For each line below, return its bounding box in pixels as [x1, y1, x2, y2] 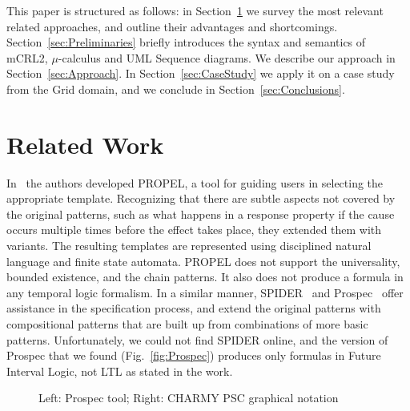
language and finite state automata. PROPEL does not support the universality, [6, 252, 400, 269]
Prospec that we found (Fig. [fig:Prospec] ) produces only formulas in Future [6, 347, 381, 364]
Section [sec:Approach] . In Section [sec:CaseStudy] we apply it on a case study [6, 65, 395, 82]
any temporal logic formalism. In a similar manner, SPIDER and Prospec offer [6, 284, 404, 300]
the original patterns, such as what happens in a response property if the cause [6, 205, 395, 222]
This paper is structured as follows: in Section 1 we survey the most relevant [6, 2, 384, 18]
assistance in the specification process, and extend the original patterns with [6, 300, 381, 316]
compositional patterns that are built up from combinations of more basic [6, 316, 368, 332]
